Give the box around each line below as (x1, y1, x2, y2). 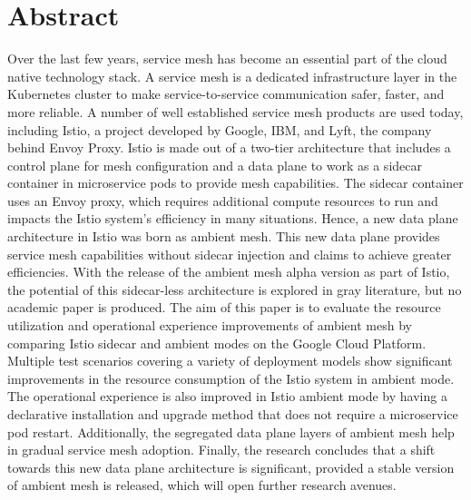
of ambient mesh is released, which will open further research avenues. (7, 475, 397, 495)
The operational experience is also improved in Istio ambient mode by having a (7, 387, 447, 406)
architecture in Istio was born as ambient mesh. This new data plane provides (7, 227, 440, 246)
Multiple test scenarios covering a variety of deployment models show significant (7, 351, 453, 370)
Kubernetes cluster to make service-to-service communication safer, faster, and (7, 84, 445, 103)
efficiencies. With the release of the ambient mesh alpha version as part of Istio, (7, 262, 450, 281)
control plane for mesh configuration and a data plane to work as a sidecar (7, 155, 422, 174)
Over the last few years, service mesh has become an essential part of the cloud (7, 49, 447, 68)
